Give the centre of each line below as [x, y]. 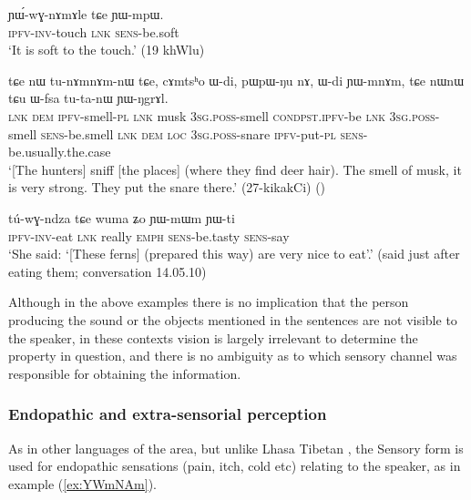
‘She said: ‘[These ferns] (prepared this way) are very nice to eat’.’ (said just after [234, 254]
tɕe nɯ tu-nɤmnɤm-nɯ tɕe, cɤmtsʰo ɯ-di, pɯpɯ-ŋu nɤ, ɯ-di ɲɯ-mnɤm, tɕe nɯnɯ [236, 80]
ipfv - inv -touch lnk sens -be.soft [94, 31]
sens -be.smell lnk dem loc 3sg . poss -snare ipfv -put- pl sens [202, 133]
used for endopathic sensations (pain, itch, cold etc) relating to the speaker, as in [235, 466]
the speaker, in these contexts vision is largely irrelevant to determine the [213, 337]
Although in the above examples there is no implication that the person [209, 302]
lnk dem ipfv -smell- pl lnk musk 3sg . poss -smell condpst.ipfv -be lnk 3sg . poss [222, 115]
